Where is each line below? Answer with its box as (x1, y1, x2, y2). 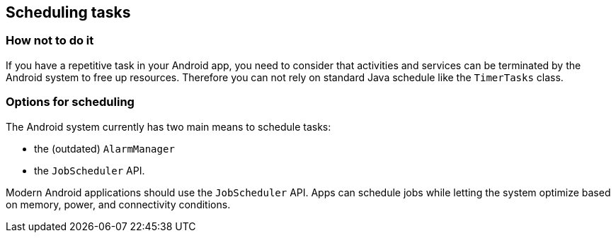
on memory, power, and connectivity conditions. (6, 198, 231, 210)
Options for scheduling (6, 95, 135, 109)
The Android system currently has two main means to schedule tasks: (6, 120, 331, 133)
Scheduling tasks (6, 4, 131, 21)
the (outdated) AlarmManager (34, 142, 175, 155)
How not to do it (6, 33, 94, 48)
